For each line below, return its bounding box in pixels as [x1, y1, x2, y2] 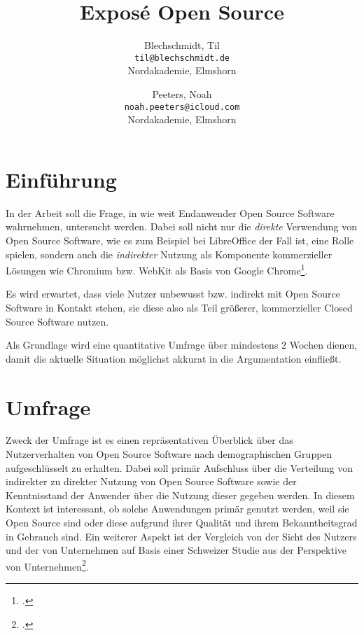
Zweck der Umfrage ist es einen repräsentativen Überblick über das [6, 433, 293, 447]
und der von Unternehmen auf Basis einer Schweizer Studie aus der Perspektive [6, 543, 347, 557]
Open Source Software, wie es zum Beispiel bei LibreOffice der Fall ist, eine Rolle [6, 232, 354, 247]
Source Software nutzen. [6, 314, 109, 328]
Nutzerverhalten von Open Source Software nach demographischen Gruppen [6, 447, 332, 461]
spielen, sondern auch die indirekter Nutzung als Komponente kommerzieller [6, 246, 332, 261]
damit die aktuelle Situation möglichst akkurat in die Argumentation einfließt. [6, 351, 342, 365]
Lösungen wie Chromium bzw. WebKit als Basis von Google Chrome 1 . [6, 261, 308, 277]
